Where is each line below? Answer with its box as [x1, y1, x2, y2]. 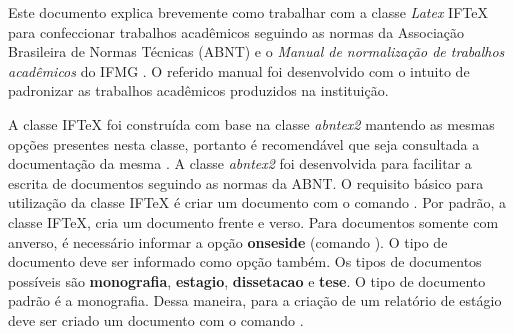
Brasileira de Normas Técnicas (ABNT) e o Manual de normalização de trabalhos [8, 41, 505, 62]
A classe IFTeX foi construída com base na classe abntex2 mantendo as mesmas [8, 113, 495, 134]
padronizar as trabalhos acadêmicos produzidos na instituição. [8, 80, 389, 101]
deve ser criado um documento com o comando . [8, 309, 304, 330]
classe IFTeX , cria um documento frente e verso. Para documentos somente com [8, 211, 499, 232]
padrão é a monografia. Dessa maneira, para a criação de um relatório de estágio [8, 290, 502, 311]
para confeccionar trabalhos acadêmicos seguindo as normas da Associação [8, 21, 465, 42]
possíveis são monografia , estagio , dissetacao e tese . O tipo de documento [8, 270, 486, 291]
